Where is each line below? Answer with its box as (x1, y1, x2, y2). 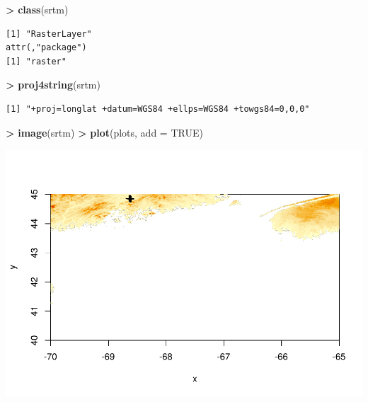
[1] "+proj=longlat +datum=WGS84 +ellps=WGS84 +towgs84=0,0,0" (6, 103, 310, 114)
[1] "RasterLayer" (6, 28, 92, 39)
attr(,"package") (6, 42, 87, 53)
